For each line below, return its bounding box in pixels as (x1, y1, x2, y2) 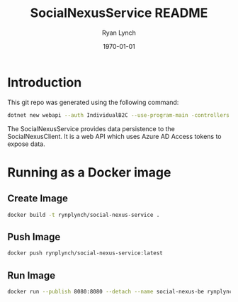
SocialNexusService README (30, 5, 208, 21)
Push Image (7, 230, 61, 242)
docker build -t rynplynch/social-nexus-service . (7, 211, 160, 218)
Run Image (7, 269, 55, 281)
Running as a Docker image (7, 164, 171, 180)
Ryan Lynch (101, 28, 137, 37)
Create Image (7, 193, 69, 205)
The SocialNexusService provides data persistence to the (7, 124, 176, 133)
